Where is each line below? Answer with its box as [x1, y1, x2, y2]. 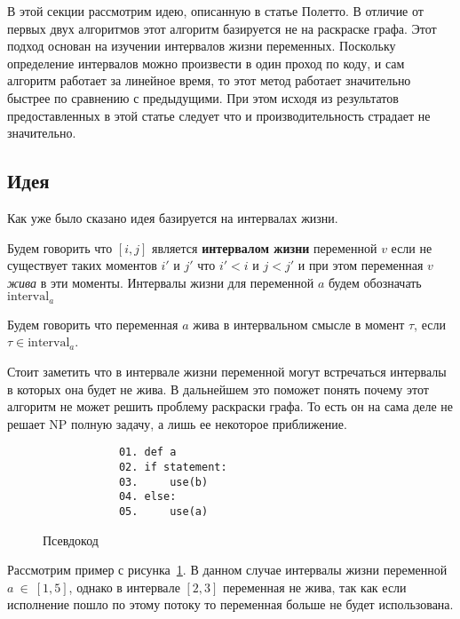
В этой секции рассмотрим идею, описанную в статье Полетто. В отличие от [7, 2, 424, 20]
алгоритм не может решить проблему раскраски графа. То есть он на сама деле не [7, 397, 454, 416]
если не [391, 238, 432, 257]
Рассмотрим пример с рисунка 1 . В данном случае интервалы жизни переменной [7, 560, 448, 579]
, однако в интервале [68, 577, 180, 596]
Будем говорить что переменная [7, 314, 178, 333]
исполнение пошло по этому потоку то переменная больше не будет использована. [7, 595, 454, 614]
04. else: [118, 490, 177, 504]
